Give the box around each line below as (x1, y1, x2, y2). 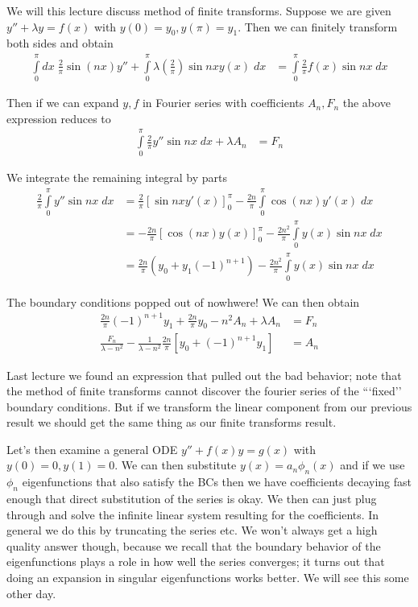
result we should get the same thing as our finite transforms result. (6, 414, 337, 431)
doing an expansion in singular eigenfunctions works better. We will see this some (6, 569, 409, 586)
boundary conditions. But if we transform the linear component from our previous (6, 398, 412, 415)
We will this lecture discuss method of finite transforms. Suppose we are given (6, 2, 391, 19)
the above (342, 94, 391, 111)
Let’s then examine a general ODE (6, 440, 178, 457)
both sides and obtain (6, 35, 114, 52)
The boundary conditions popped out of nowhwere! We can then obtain (6, 293, 360, 310)
